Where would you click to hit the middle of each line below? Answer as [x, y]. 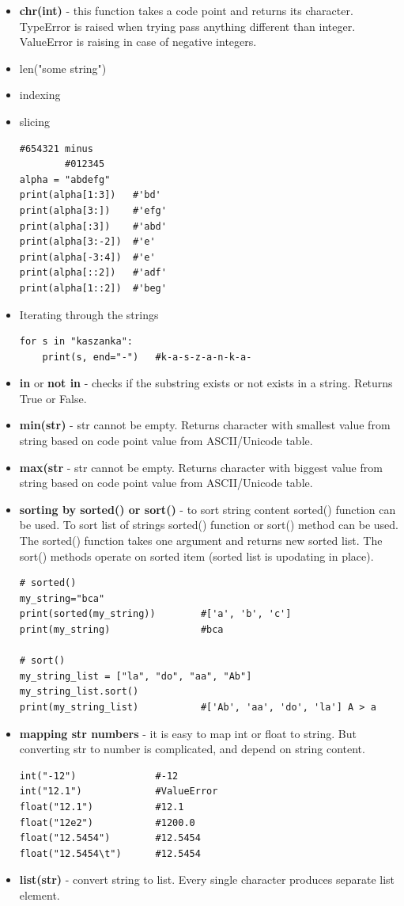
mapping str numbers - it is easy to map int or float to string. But [188, 733]
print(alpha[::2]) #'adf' [93, 273]
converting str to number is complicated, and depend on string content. [192, 749]
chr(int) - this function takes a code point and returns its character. [186, 10]
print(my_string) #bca [121, 630]
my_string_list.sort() [79, 692]
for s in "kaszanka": [76, 342]
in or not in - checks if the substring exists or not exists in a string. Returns [206, 383]
